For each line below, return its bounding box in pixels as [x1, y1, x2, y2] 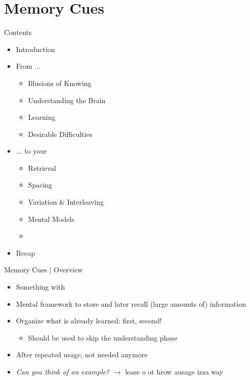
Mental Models [28, 213, 74, 224]
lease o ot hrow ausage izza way [125, 366, 224, 376]
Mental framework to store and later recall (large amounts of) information [16, 298, 246, 309]
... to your [16, 146, 47, 156]
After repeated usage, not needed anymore [16, 349, 148, 360]
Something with [16, 281, 65, 292]
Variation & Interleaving [28, 197, 104, 207]
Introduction [16, 43, 55, 54]
